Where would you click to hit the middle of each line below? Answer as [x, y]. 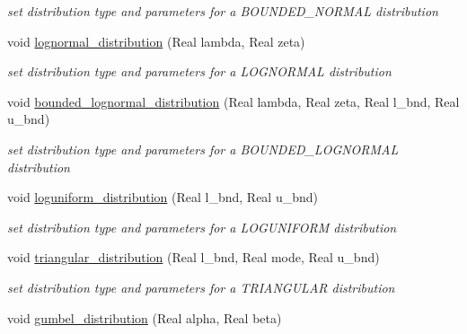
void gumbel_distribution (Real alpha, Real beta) [145, 317]
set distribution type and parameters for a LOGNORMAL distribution [199, 71]
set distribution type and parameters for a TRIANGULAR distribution [201, 287]
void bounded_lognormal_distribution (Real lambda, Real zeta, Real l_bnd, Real [233, 101]
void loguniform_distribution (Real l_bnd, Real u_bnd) [163, 197]
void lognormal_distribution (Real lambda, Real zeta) [156, 41]
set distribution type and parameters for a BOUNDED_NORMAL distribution [223, 11]
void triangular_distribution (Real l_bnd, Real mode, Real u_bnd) [194, 257]
